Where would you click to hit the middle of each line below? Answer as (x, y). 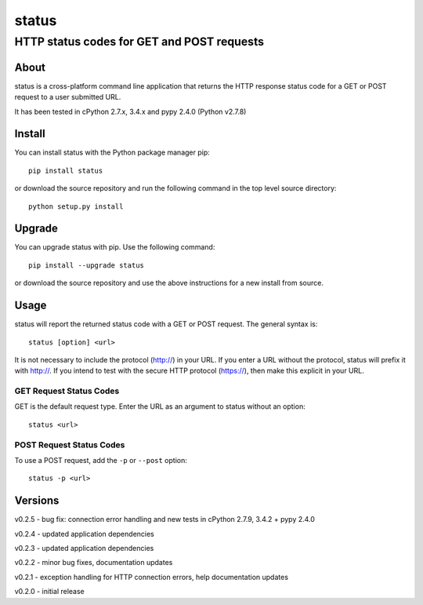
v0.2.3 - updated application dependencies (84, 549)
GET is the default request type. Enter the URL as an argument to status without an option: (160, 406)
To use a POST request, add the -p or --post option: (101, 461)
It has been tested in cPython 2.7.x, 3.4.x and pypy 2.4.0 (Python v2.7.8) (130, 111)
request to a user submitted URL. (68, 97)
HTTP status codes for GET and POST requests (139, 42)
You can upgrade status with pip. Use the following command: (115, 247)
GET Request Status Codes (67, 391)
